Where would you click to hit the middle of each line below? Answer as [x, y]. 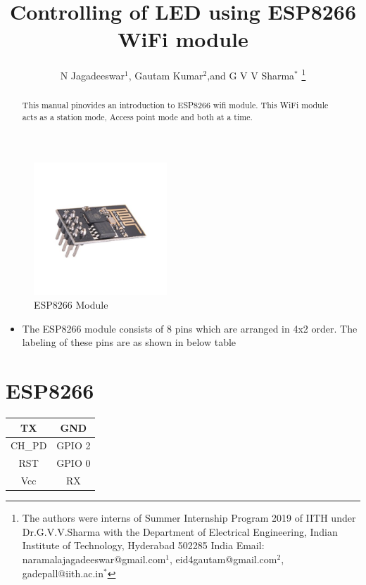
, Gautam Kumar [166, 75]
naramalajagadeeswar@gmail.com [94, 559]
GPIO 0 [74, 463]
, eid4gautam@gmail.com [223, 559]
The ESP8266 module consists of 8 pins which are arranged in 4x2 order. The [190, 328]
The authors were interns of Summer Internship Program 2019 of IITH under [189, 518]
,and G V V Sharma [251, 75]
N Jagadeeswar [92, 75]
